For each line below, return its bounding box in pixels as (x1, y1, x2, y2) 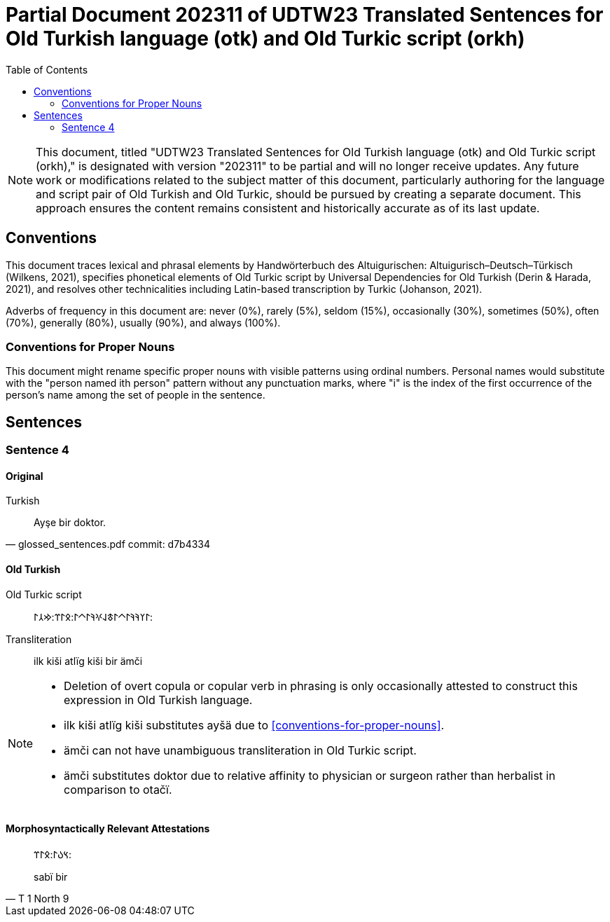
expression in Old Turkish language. (64, 692, 253, 707)
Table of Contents (6, 63, 88, 76)
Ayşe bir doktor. (34, 516, 106, 529)
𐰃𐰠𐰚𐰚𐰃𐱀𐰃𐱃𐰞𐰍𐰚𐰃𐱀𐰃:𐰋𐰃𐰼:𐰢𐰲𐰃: (34, 610, 153, 623)
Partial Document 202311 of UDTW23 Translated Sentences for (6, 3, 604, 27)
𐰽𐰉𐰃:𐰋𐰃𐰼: (34, 848, 71, 860)
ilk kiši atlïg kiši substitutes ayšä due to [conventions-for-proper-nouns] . (64, 717, 445, 732)
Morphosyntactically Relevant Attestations (6, 823, 210, 835)
